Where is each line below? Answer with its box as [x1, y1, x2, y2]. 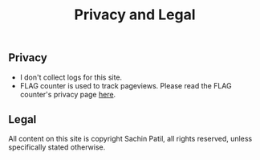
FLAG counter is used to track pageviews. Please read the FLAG [19, 80, 232, 90]
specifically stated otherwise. [8, 142, 106, 152]
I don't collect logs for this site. [19, 72, 123, 82]
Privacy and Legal [74, 6, 196, 24]
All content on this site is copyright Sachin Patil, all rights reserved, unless [8, 134, 253, 144]
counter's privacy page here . [19, 89, 116, 99]
